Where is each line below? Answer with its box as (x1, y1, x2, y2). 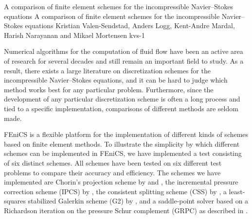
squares (4, 196, 26, 206)
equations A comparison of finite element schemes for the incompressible (4, 11, 220, 21)
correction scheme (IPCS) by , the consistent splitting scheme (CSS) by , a (4, 186, 227, 196)
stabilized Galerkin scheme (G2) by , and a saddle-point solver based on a (28, 196, 249, 206)
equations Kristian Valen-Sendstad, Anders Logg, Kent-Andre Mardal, (25, 20, 235, 31)
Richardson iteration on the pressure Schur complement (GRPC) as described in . (4, 205, 248, 215)
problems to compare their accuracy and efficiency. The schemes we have (4, 167, 221, 177)
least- (229, 186, 245, 196)
